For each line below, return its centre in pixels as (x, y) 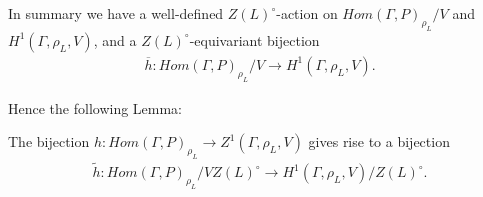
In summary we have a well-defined (116, 13)
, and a (115, 39)
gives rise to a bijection (379, 141)
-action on (307, 13)
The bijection (49, 141)
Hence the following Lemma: (95, 107)
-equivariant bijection (254, 39)
